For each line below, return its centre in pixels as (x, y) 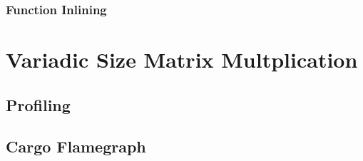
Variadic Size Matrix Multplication (182, 59)
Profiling (38, 104)
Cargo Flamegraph (76, 146)
